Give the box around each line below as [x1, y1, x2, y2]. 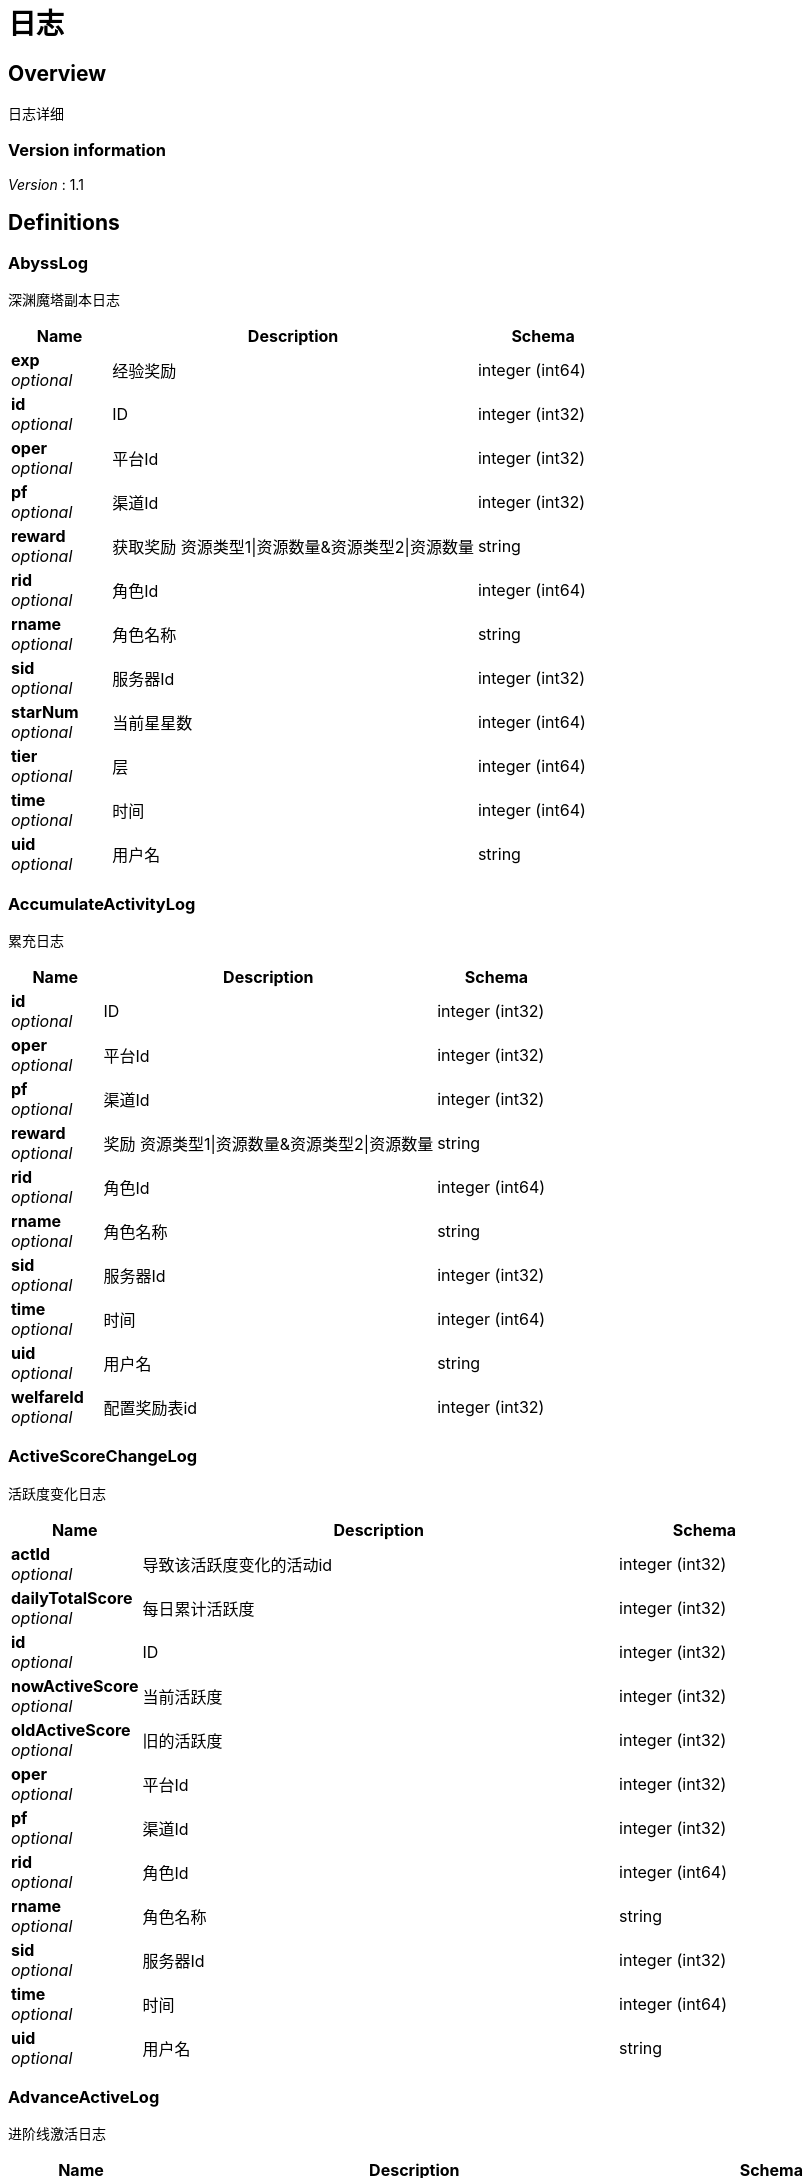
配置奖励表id [103, 1397, 198, 1418]
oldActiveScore [11, 1719, 131, 1740]
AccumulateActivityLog [8, 893, 196, 914]
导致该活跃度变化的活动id [142, 1554, 333, 1575]
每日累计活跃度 [142, 1598, 255, 1619]
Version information [8, 139, 166, 160]
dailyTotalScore [11, 1587, 133, 1608]
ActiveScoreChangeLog [8, 1446, 198, 1467]
